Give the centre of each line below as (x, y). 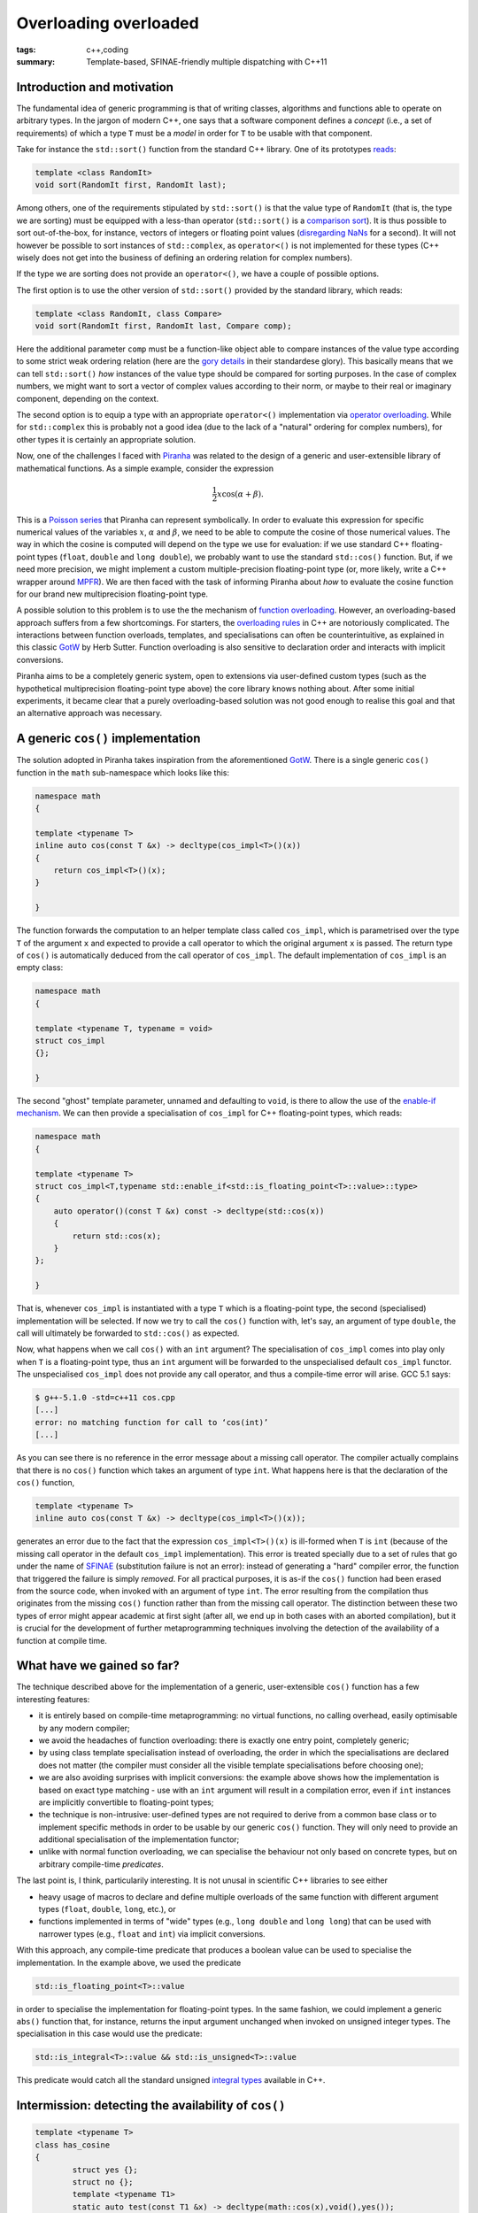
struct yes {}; (105, 2170)
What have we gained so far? (98, 1666)
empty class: (40, 968)
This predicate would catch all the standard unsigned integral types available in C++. (171, 2080)
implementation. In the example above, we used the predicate (129, 1962)
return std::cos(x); (117, 1236)
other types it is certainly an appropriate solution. (106, 439)
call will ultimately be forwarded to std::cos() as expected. (128, 1333)
